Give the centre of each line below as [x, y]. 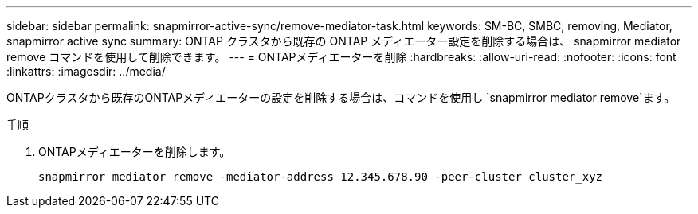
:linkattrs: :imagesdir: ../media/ [86, 71]
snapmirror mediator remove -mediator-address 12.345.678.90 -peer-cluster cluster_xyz [321, 177]
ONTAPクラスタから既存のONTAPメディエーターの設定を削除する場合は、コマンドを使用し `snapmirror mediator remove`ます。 [341, 97]
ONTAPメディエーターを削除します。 [135, 152]
